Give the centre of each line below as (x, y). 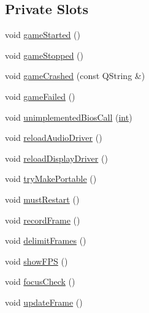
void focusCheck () (40, 281)
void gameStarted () (43, 35)
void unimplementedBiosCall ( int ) (69, 117)
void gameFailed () (40, 96)
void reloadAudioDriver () (54, 138)
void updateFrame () (44, 302)
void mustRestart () (42, 199)
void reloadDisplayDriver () (56, 158)
